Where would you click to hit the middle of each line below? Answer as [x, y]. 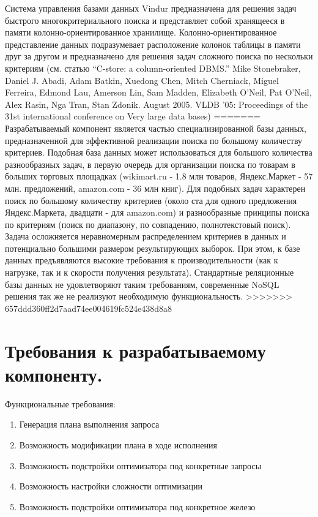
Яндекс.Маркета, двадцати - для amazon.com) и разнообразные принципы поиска [157, 212]
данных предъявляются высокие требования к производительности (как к [142, 260]
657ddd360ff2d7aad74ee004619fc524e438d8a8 [89, 308]
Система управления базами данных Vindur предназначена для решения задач [151, 8]
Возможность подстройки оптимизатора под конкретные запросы [140, 465]
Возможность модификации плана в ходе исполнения [118, 444]
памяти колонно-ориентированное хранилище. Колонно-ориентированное [141, 32]
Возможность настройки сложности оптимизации [111, 486]
